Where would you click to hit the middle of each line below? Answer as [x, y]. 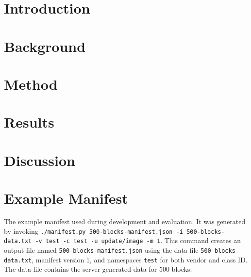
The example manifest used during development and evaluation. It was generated [125, 221]
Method [31, 84]
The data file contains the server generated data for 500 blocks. [98, 269]
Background [45, 46]
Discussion [40, 160]
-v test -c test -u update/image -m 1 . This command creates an [138, 240]
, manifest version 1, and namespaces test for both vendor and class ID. [140, 259]
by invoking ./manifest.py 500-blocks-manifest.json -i [93, 231]
